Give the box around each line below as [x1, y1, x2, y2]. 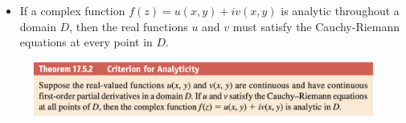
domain [19, 18, 56, 34]
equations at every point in [19, 34, 153, 50]
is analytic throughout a [281, 2, 400, 18]
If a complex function [19, 2, 125, 18]
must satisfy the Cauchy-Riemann [232, 18, 400, 34]
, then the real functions [69, 18, 188, 34]
